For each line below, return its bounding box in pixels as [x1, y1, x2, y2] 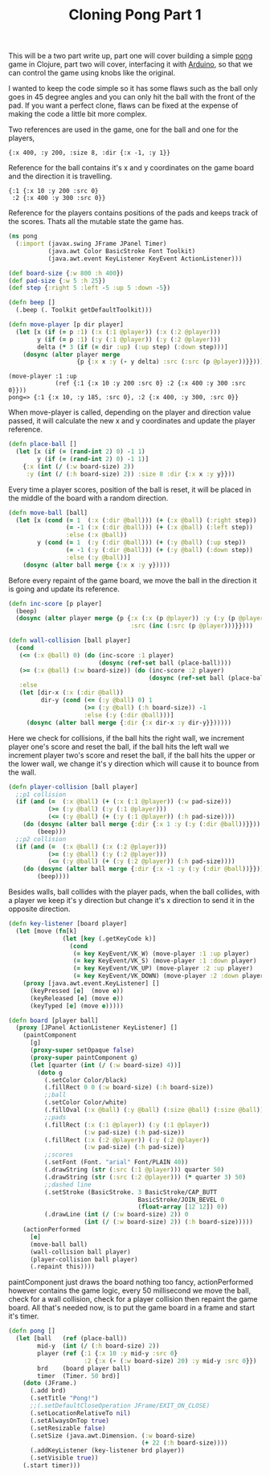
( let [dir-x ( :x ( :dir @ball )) [18, 689, 125, 697]
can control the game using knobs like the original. [8, 68, 176, 78]
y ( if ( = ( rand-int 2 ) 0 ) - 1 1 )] [37, 456, 149, 464]
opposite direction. [8, 904, 71, 914]
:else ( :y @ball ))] [65, 553, 131, 562]
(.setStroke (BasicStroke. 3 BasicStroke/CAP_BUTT [43, 1188, 218, 1196]
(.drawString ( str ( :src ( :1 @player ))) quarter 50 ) [43, 1166, 225, 1174]
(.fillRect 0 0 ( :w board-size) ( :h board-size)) [43, 1083, 215, 1092]
